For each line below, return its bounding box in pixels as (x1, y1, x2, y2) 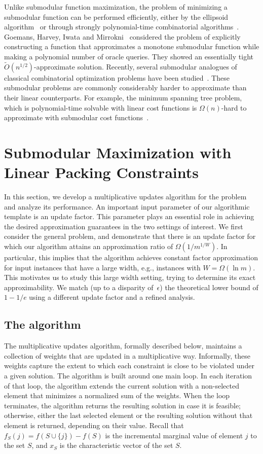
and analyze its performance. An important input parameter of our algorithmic (4, 201, 250, 212)
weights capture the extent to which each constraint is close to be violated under (4, 360, 254, 371)
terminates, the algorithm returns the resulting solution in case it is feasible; (4, 400, 241, 410)
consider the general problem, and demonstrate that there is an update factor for (4, 231, 256, 241)
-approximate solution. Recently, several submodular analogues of (34, 61, 237, 72)
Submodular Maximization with (4, 142, 232, 162)
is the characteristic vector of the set (59, 440, 173, 450)
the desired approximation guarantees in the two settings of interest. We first (4, 221, 243, 231)
